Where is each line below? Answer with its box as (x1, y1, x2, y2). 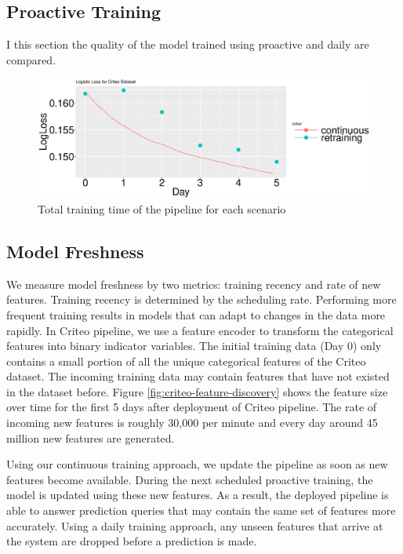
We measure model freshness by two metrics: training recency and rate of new (6, 275, 381, 292)
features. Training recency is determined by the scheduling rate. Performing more (6, 291, 397, 308)
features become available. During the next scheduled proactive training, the (6, 471, 373, 487)
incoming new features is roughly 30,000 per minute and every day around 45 (6, 414, 378, 431)
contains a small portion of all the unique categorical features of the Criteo (6, 352, 366, 369)
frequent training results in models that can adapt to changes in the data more (6, 306, 386, 323)
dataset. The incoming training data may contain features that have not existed (6, 368, 390, 385)
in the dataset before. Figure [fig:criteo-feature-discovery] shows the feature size (6, 383, 388, 399)
